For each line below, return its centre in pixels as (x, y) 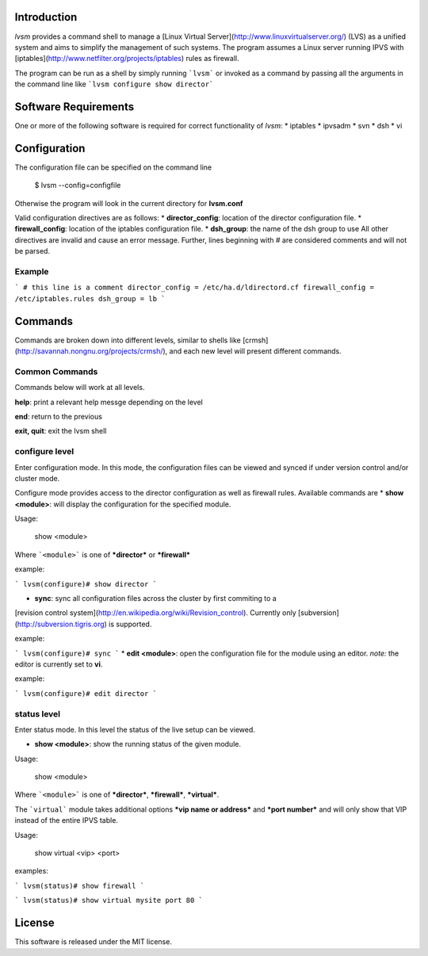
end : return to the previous (59, 416)
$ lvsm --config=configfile (78, 185)
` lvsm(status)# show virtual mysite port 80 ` (109, 901)
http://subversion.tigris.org (61, 624)
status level (38, 713)
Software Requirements (75, 107)
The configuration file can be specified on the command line (113, 167)
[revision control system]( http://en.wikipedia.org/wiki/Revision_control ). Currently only (155, 613)
